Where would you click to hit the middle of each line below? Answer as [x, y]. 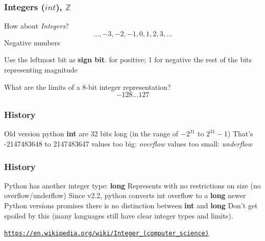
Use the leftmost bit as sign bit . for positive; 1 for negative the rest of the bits [128, 59]
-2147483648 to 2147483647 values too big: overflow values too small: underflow [128, 143]
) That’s [240, 134]
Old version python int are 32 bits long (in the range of [91, 134]
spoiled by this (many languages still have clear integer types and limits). [119, 215]
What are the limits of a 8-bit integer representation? [88, 87]
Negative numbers [32, 42]
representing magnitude [41, 69]
